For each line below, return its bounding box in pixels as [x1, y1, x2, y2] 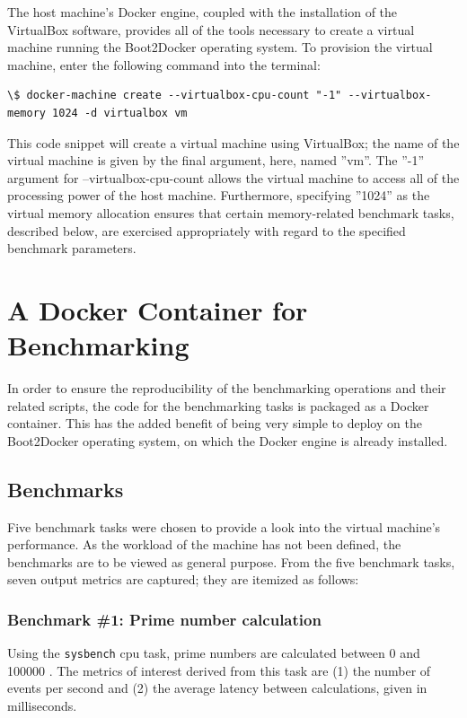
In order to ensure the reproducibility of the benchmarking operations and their [7, 379, 446, 398]
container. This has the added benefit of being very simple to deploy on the [7, 414, 422, 433]
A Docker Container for [7, 291, 308, 328]
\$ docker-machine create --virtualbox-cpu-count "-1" [7, 89, 342, 102]
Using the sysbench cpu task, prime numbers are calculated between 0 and [7, 644, 420, 662]
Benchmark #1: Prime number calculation [7, 608, 322, 630]
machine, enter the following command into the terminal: [7, 55, 321, 74]
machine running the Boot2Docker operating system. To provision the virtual [7, 38, 433, 57]
